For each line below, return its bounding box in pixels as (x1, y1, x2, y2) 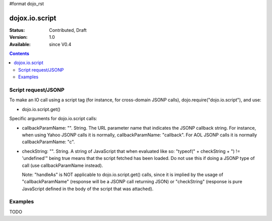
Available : (9, 41, 31, 47)
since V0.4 (49, 41, 72, 47)
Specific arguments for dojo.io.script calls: (9, 116, 98, 122)
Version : (9, 34, 28, 40)
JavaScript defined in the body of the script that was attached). (22, 186, 154, 192)
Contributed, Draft (49, 27, 87, 33)
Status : (9, 27, 25, 33)
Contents (9, 50, 30, 57)
